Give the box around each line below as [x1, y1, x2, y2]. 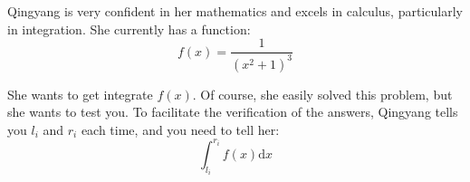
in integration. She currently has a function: [7, 19, 251, 38]
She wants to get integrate [7, 84, 153, 103]
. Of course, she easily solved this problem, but [192, 84, 453, 103]
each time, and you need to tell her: [81, 120, 280, 139]
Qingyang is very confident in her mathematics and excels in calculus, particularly [7, 2, 463, 20]
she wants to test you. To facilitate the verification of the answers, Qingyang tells [7, 102, 458, 121]
